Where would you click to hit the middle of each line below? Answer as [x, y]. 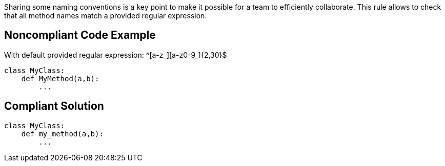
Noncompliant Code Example [80, 35]
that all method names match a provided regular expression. [106, 16]
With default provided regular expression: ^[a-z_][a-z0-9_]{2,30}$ [116, 55]
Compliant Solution [54, 106]
